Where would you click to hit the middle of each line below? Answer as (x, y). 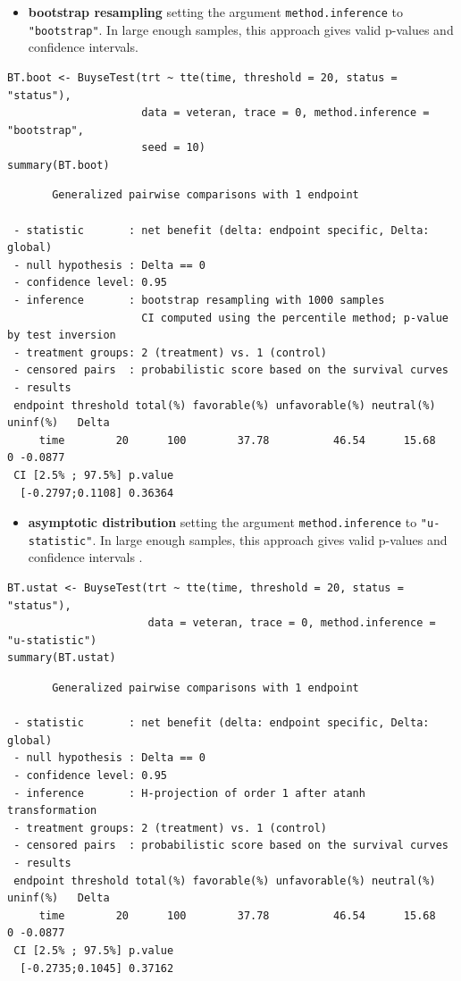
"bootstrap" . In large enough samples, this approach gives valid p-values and (241, 29)
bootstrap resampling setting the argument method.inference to (215, 12)
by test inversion (62, 335)
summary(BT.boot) (59, 165)
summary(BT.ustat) (62, 658)
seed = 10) (173, 148)
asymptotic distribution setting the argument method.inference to (222, 522)
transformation (52, 811)
